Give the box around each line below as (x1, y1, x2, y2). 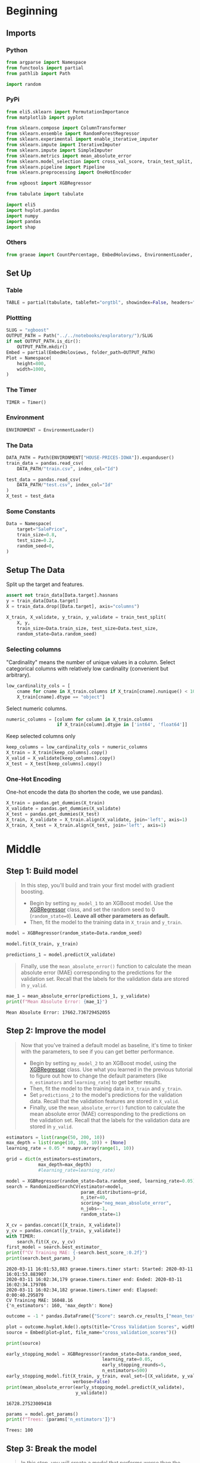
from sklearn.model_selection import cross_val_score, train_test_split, (6, 158, 193, 165)
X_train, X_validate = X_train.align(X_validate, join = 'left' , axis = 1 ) (6, 816, 187, 823)
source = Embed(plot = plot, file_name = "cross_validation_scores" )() (6, 1329, 177, 1335)
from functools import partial (6, 64, 84, 71)
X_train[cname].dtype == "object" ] (17, 694, 105, 700)
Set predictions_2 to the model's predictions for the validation (29, 1091, 183, 1098)
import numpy (6, 213, 39, 219)
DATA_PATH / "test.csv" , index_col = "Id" (17, 482, 113, 488)
